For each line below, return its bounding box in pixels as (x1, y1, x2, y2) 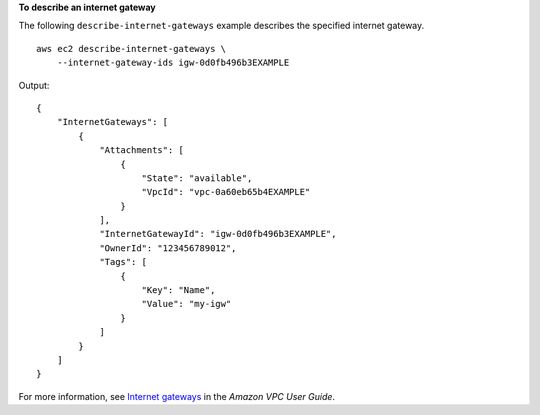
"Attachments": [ (99, 145, 185, 156)
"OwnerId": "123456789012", (99, 242, 237, 254)
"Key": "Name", (141, 285, 216, 296)
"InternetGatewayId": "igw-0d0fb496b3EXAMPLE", (99, 228, 337, 240)
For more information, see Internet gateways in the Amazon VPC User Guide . (18, 390, 335, 402)
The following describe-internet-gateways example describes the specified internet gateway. (18, 20, 425, 32)
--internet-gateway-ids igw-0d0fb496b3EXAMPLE (56, 57, 290, 69)
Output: (18, 79, 50, 91)
